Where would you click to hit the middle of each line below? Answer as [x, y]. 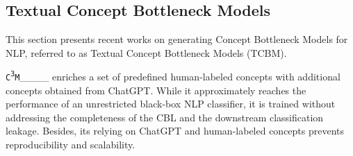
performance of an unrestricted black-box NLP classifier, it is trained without [171, 104]
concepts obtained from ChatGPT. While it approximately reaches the [156, 90]
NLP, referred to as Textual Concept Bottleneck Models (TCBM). [146, 52]
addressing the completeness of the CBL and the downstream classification [165, 117]
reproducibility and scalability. [71, 145]
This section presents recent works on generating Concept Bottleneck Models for [177, 39]
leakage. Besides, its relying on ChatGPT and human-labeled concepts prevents [175, 131]
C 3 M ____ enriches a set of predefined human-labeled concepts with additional [173, 77]
